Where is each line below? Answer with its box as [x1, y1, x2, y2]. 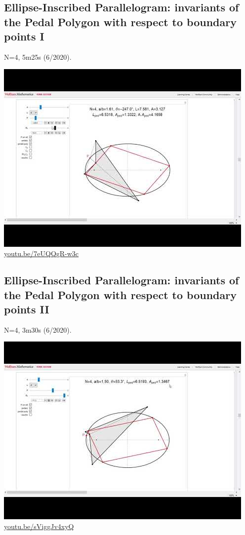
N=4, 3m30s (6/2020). [4, 324, 72, 335]
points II [4, 301, 49, 316]
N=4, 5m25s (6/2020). [4, 51, 72, 62]
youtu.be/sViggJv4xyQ [4, 521, 74, 531]
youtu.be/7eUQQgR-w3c [4, 248, 79, 259]
